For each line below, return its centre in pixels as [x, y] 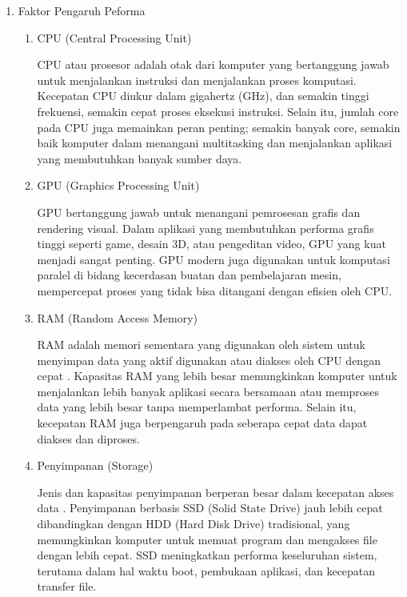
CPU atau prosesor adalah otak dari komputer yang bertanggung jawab [213, 64]
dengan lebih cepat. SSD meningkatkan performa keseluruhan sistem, [207, 555]
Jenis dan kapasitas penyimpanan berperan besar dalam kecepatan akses [215, 492]
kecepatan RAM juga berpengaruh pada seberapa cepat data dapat [202, 423]
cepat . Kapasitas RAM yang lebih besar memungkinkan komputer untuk [217, 376]
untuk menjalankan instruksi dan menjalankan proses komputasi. [197, 80]
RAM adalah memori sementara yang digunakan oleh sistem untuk [201, 345]
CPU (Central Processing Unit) [114, 37]
